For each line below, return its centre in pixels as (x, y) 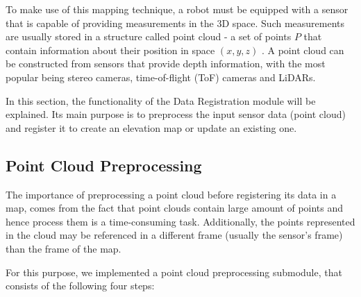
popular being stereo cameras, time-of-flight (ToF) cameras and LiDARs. (161, 77)
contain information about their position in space (110, 50)
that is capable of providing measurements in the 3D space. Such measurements (175, 23)
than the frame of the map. (64, 248)
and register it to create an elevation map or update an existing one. (151, 127)
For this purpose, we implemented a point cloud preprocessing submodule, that (174, 272)
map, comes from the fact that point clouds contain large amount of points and (175, 208)
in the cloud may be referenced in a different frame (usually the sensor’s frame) (174, 235)
